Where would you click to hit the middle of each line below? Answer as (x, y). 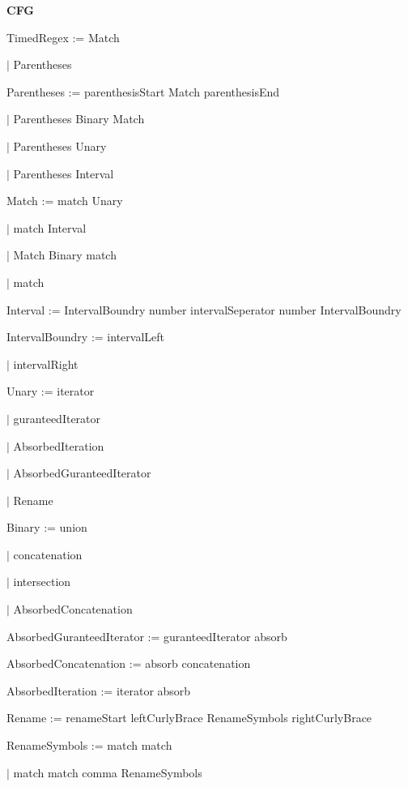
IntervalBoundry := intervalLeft (85, 337)
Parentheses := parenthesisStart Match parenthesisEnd (143, 91)
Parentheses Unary (60, 145)
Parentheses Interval (64, 173)
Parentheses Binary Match (79, 119)
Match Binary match (65, 255)
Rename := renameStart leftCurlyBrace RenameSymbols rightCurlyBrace (189, 718)
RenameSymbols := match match (89, 745)
